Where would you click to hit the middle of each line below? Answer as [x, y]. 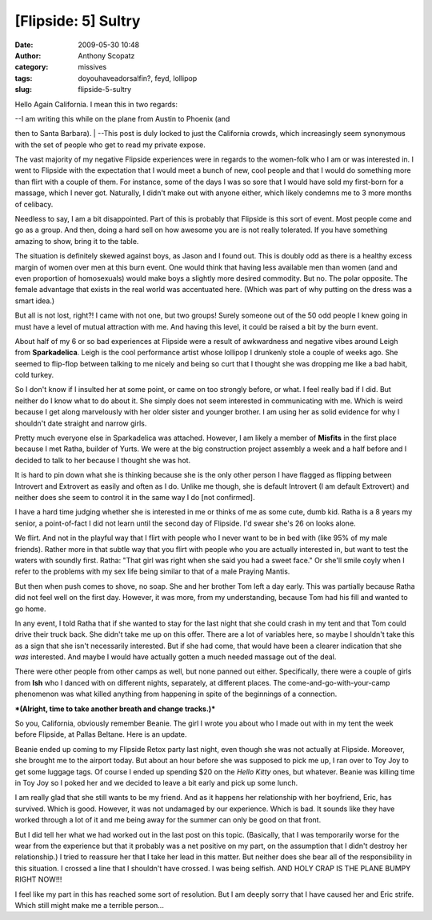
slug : [23, 90]
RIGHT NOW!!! [38, 879]
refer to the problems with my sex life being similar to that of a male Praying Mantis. [152, 571]
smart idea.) [35, 301]
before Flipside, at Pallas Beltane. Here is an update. [101, 734]
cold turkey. [34, 375]
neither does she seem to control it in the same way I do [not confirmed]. [135, 497]
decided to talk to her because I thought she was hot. [103, 460]
